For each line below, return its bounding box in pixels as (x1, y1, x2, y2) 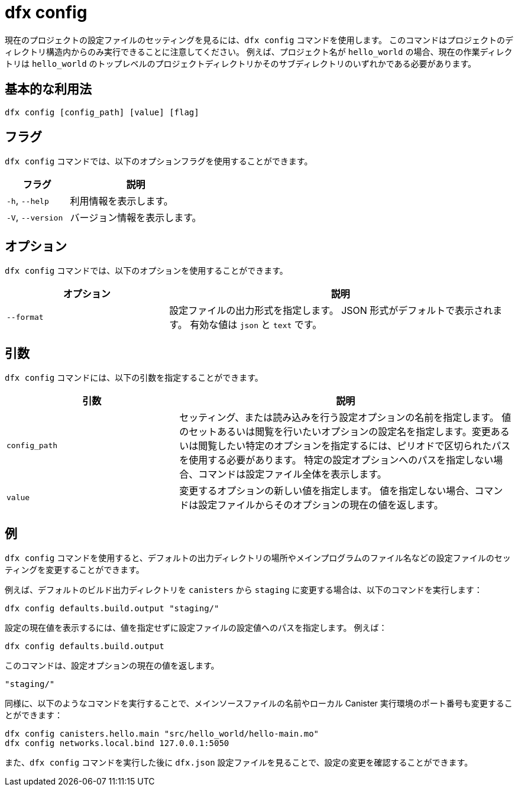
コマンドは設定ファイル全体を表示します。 (198, 468, 387, 481)
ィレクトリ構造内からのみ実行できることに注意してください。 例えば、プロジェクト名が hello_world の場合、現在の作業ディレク (5, 46, 513, 57)
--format (7, 312, 44, 322)
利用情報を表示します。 (70, 195, 173, 208)
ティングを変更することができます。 (5, 564, 144, 575)
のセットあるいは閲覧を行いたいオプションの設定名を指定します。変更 (179, 426, 491, 438)
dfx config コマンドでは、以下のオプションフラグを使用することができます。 (5, 156, 313, 167)
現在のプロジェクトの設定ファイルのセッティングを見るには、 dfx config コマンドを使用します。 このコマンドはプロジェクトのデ (5, 34, 513, 45)
